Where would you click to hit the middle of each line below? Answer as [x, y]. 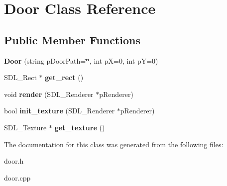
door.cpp [17, 177]
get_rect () [64, 77]
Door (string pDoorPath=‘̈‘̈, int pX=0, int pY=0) [81, 60]
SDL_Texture [25, 127]
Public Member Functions [72, 40]
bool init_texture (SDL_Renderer [59, 111]
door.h [14, 161]
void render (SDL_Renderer [49, 94]
